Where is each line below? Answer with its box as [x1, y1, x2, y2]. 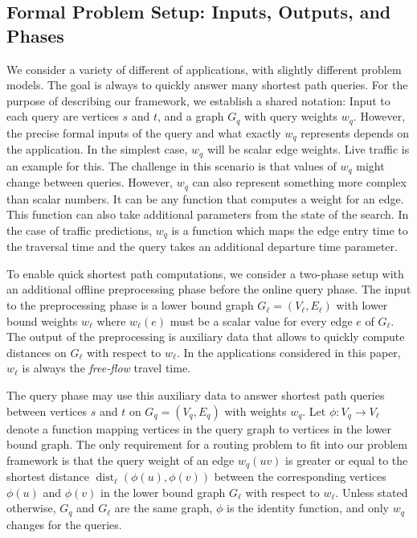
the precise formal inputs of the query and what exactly [6, 124, 281, 141]
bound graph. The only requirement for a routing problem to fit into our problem [6, 436, 407, 453]
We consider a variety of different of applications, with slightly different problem [6, 60, 402, 77]
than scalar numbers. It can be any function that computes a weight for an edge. [6, 190, 404, 207]
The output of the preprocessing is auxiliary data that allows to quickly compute [6, 328, 405, 345]
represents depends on [300, 124, 410, 141]
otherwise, [6, 499, 56, 516]
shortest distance [6, 468, 89, 485]
